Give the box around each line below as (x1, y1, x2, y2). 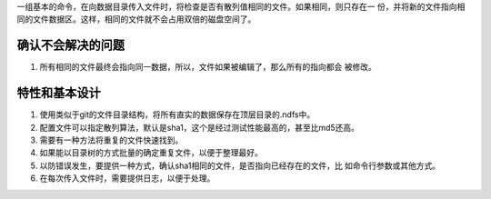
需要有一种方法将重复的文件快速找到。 (39, 134, 184, 145)
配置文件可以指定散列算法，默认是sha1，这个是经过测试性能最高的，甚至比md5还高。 (39, 122, 359, 133)
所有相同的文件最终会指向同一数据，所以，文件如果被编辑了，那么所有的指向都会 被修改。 (39, 62, 376, 73)
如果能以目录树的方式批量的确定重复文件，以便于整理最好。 (39, 147, 263, 158)
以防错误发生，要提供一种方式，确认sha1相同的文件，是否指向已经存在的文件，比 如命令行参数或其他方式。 (39, 160, 441, 171)
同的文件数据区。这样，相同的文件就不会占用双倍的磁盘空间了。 (16, 14, 256, 25)
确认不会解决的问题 (16, 37, 125, 54)
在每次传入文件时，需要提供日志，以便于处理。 (39, 173, 215, 184)
